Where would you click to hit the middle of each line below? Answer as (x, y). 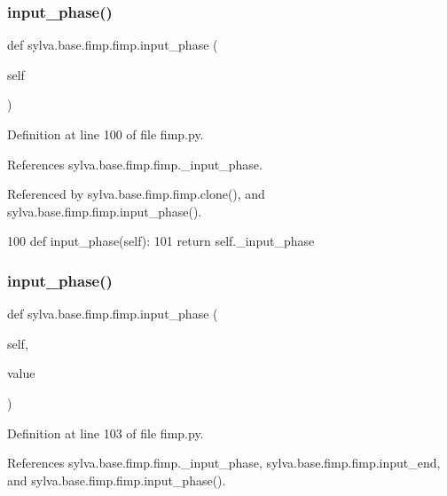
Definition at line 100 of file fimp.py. (106, 134)
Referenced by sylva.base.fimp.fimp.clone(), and (136, 194)
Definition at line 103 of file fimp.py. (106, 433)
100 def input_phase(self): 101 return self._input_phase (161, 241)
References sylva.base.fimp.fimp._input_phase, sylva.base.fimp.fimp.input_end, (224, 463)
